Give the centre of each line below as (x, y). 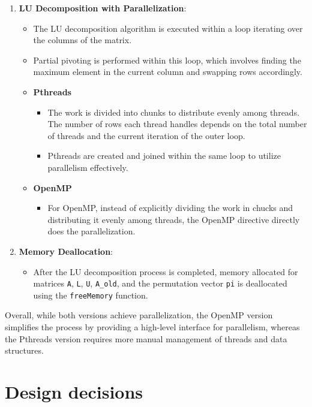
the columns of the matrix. (82, 40)
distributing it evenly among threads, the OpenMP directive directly (174, 219)
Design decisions (74, 391)
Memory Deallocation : (66, 251)
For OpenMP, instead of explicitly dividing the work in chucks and (170, 208)
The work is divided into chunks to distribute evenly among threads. (174, 112)
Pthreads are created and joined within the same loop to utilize (164, 156)
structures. (24, 350)
